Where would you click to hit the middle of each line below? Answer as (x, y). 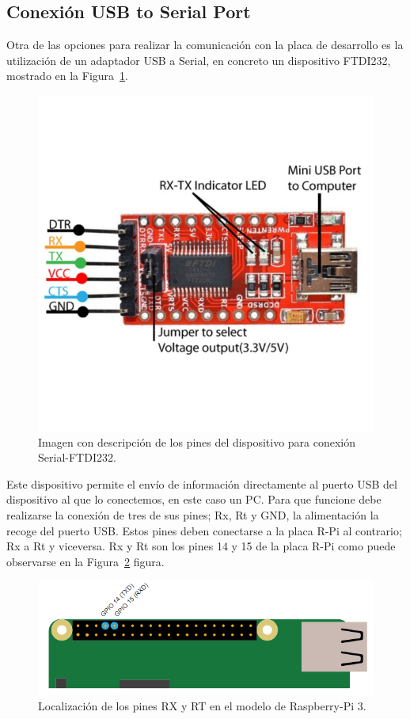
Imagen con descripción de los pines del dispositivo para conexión (197, 441)
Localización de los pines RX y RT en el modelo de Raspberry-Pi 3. (202, 706)
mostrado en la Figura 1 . (67, 76)
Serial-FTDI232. (77, 457)
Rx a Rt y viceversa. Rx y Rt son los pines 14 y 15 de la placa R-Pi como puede (201, 546)
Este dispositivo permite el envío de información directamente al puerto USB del (202, 483)
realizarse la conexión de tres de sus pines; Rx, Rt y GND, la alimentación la (193, 514)
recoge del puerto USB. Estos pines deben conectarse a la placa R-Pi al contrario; (204, 530)
